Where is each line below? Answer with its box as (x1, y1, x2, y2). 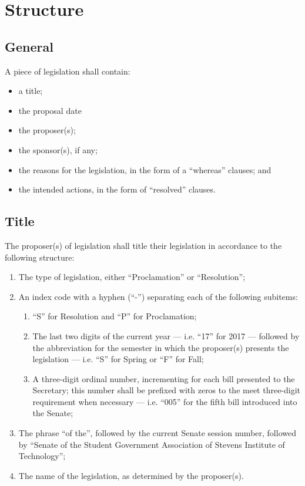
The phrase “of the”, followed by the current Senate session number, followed (18, 427, 296, 439)
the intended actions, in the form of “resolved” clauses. (18, 183, 216, 195)
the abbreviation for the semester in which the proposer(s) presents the (32, 341, 289, 353)
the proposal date (18, 104, 82, 116)
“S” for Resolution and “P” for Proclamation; (32, 310, 197, 322)
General (5, 37, 53, 55)
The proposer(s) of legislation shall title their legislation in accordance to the (5, 239, 282, 251)
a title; (18, 85, 43, 97)
